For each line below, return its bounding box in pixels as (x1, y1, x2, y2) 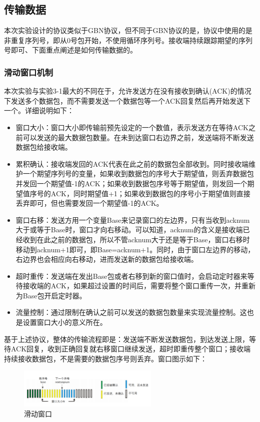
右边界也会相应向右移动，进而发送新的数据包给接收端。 (15, 254, 198, 264)
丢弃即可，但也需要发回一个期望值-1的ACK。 (15, 198, 163, 208)
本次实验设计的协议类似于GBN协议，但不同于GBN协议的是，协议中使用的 (4, 25, 245, 36)
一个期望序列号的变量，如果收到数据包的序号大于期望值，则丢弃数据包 (22, 168, 254, 179)
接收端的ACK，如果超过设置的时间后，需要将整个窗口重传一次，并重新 (22, 280, 255, 291)
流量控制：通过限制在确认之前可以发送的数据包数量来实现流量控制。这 (15, 307, 247, 317)
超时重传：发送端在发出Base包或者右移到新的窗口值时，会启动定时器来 (15, 270, 247, 281)
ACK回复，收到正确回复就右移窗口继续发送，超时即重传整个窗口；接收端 (10, 343, 251, 354)
